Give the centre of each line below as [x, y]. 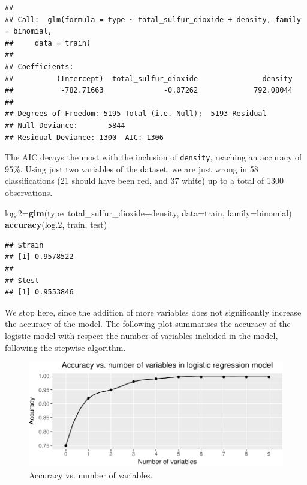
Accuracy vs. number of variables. [91, 474]
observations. [29, 192]
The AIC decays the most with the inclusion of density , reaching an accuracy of [153, 157]
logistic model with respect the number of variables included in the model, [142, 335]
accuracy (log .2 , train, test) [56, 224]
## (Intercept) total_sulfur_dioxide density [149, 78]
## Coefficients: [39, 66]
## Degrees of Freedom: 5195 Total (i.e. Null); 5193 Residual [136, 114]
